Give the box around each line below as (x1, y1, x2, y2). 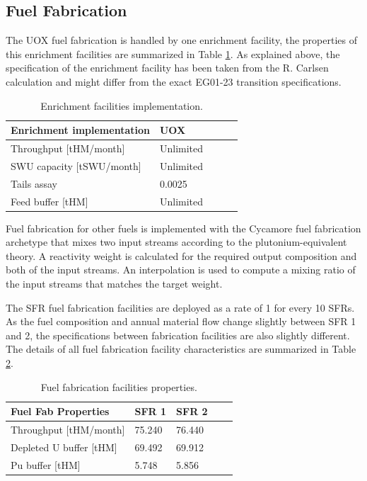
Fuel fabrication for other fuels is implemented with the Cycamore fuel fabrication (6, 220, 361, 235)
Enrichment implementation (11, 123, 150, 137)
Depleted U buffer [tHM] (11, 439, 117, 454)
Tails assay (11, 176, 57, 191)
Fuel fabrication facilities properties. (40, 379, 197, 394)
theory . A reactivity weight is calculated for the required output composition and (6, 248, 357, 263)
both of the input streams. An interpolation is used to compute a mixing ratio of (6, 262, 356, 277)
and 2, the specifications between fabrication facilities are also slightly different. (6, 327, 350, 342)
